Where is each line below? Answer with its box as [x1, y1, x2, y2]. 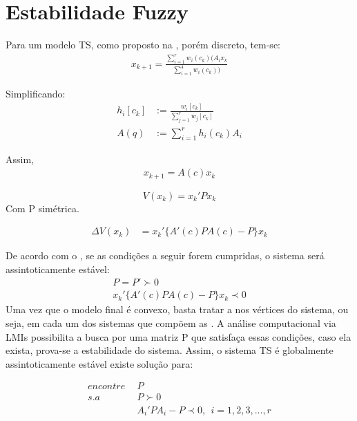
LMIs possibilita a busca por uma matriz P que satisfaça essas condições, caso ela [6, 329, 351, 344]
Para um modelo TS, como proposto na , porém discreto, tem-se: [6, 37, 280, 52]
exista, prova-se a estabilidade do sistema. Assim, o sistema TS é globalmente [6, 343, 334, 357]
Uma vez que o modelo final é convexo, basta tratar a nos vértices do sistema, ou [6, 302, 349, 317]
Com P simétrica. [6, 200, 79, 215]
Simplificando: [6, 86, 66, 101]
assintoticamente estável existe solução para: [6, 356, 193, 371]
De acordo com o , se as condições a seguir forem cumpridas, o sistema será [6, 248, 325, 263]
